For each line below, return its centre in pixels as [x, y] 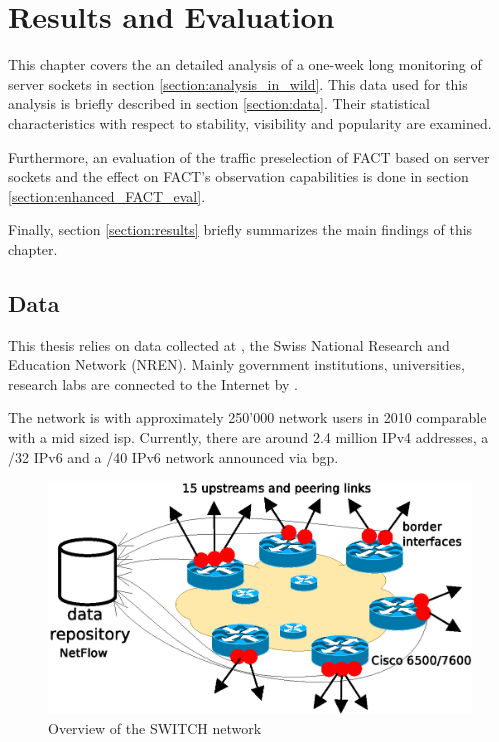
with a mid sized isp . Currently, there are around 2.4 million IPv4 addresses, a [248, 437]
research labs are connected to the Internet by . [153, 383]
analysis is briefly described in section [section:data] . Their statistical [219, 103]
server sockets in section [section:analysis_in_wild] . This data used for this [238, 83]
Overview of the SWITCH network [155, 727]
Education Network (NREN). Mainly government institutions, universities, [236, 364]
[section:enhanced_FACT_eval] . [107, 195]
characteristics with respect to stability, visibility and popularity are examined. [250, 122]
